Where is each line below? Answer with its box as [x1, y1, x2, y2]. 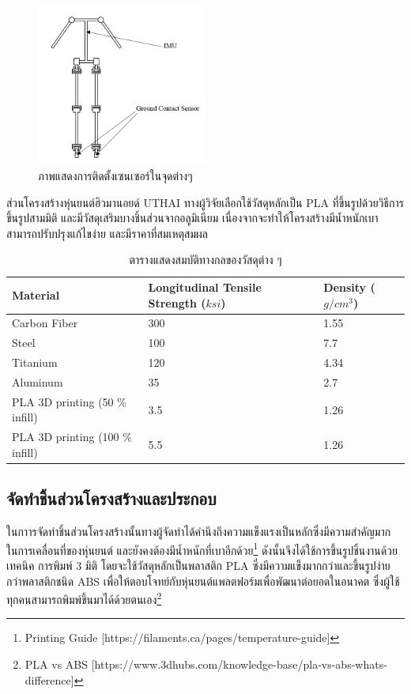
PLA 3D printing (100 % [12, 428, 132, 445]
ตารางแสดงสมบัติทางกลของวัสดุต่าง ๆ [129, 251, 282, 268]
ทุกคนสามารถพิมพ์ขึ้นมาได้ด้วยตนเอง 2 [6, 589, 162, 607]
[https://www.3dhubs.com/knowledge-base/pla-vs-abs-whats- [91, 656, 387, 673]
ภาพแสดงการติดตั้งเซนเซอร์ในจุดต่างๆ [38, 168, 193, 184]
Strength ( [148, 294, 206, 311]
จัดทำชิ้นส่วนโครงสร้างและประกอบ [6, 486, 217, 511]
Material [12, 286, 60, 303]
